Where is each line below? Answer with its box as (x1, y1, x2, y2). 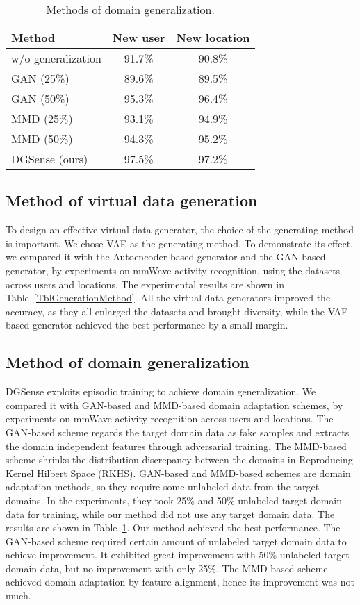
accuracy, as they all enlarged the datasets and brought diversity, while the (6, 304, 325, 318)
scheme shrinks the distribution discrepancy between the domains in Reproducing (6, 452, 353, 467)
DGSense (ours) (11, 151, 88, 167)
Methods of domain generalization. (46, 1, 215, 17)
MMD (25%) (11, 110, 73, 126)
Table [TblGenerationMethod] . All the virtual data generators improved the (6, 290, 331, 305)
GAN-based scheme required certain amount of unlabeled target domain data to (6, 533, 347, 548)
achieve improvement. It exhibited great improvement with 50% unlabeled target (6, 547, 350, 562)
